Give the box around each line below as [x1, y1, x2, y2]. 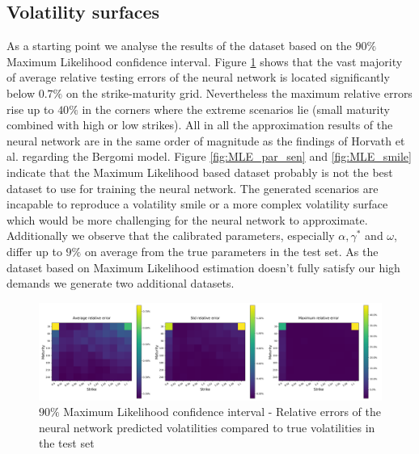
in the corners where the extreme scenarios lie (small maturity [82, 100, 390, 117]
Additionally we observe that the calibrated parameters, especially [6, 227, 335, 244]
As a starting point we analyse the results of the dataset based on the [6, 37, 352, 54]
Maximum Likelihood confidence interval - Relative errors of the [63, 403, 381, 420]
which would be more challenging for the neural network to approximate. [6, 211, 368, 228]
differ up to [6, 242, 62, 259]
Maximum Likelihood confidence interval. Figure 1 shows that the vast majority [6, 53, 403, 69]
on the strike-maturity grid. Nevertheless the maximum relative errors [66, 84, 413, 101]
